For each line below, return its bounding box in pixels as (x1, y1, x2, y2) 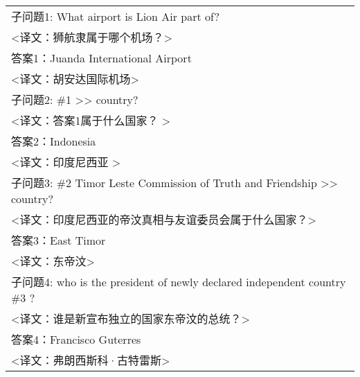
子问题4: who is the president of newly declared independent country (11, 274, 346, 290)
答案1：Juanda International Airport (11, 50, 192, 66)
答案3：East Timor (11, 232, 106, 248)
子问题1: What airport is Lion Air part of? (11, 8, 219, 24)
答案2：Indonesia (11, 133, 96, 149)
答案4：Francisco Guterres (11, 331, 141, 347)
